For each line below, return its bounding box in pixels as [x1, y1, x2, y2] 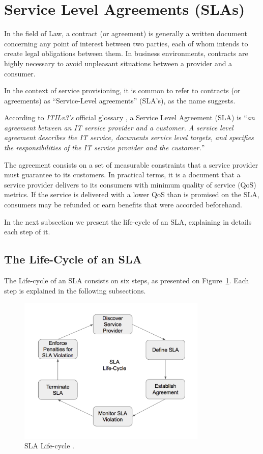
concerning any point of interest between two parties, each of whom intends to [4, 38, 248, 48]
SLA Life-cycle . [24, 440, 74, 451]
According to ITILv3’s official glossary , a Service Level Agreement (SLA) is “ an [4, 112, 255, 123]
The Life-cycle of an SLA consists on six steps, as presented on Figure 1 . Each [4, 275, 249, 286]
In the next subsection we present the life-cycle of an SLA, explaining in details [4, 216, 252, 227]
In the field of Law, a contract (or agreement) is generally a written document [4, 28, 247, 39]
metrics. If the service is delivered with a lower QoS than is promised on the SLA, [4, 189, 259, 200]
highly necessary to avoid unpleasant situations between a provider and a [4, 58, 232, 68]
